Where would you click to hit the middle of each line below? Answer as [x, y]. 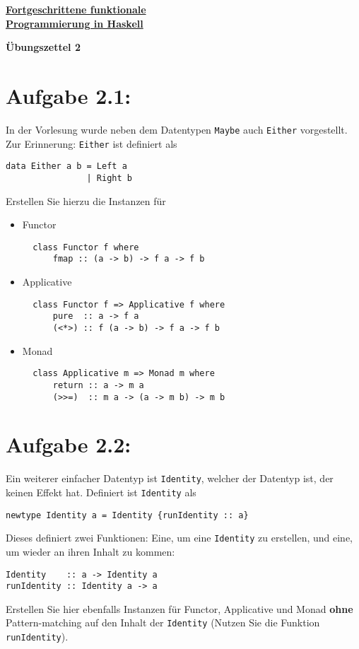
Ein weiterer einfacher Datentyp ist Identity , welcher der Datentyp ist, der [170, 478]
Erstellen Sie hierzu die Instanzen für [86, 200]
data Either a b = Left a [66, 166]
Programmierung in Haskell [75, 23]
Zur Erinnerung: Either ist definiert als [92, 143]
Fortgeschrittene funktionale [76, 9]
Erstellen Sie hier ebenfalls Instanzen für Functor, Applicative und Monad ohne [179, 608]
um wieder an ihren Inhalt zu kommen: [90, 551]
